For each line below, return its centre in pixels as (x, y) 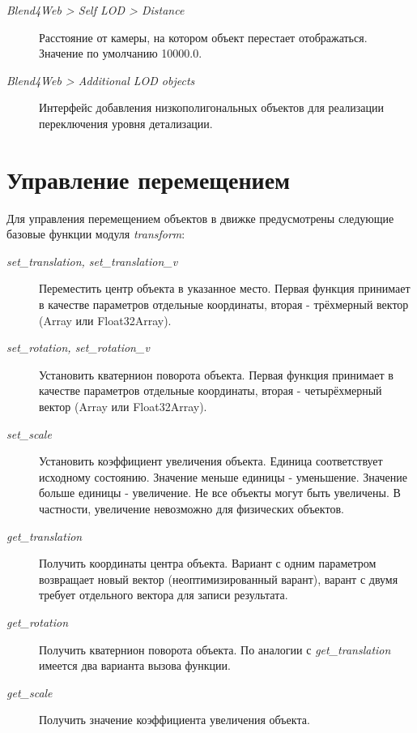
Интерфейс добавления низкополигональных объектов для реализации (211, 107)
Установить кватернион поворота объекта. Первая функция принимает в (216, 374)
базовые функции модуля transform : (96, 234)
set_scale (29, 433)
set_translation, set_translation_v (92, 261)
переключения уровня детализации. (126, 123)
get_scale (30, 692)
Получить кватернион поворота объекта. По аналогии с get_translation (215, 649)
